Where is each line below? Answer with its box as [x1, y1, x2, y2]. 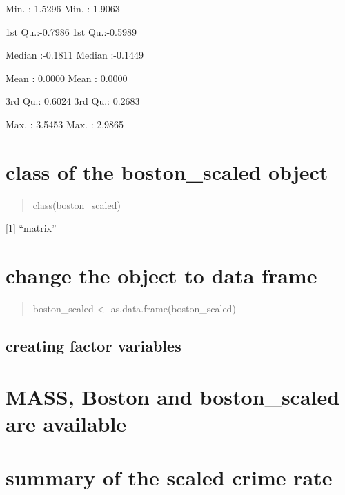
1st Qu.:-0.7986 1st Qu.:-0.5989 [6, 24, 137, 39]
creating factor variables [6, 334, 181, 356]
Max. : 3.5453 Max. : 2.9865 [6, 117, 124, 131]
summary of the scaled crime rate [6, 463, 333, 492]
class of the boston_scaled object [6, 157, 328, 185]
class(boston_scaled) [32, 197, 121, 212]
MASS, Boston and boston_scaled [6, 382, 340, 410]
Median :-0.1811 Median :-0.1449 [6, 48, 144, 62]
